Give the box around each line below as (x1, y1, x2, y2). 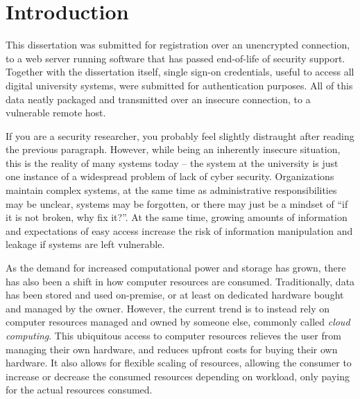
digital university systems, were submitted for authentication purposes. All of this (6, 78, 353, 92)
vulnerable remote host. (6, 105, 106, 120)
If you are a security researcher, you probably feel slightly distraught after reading (6, 128, 354, 143)
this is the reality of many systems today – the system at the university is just (6, 155, 338, 170)
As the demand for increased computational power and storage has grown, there (6, 260, 346, 275)
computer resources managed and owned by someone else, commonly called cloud (6, 314, 350, 329)
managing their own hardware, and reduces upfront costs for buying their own (6, 342, 338, 356)
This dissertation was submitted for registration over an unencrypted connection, (6, 37, 350, 52)
